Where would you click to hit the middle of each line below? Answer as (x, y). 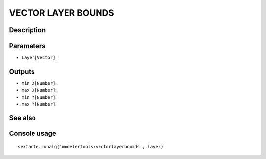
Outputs (22, 71)
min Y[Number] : (39, 97)
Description (28, 30)
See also (23, 118)
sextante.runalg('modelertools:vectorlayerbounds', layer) (91, 146)
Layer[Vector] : (39, 58)
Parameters (27, 46)
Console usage (33, 133)
